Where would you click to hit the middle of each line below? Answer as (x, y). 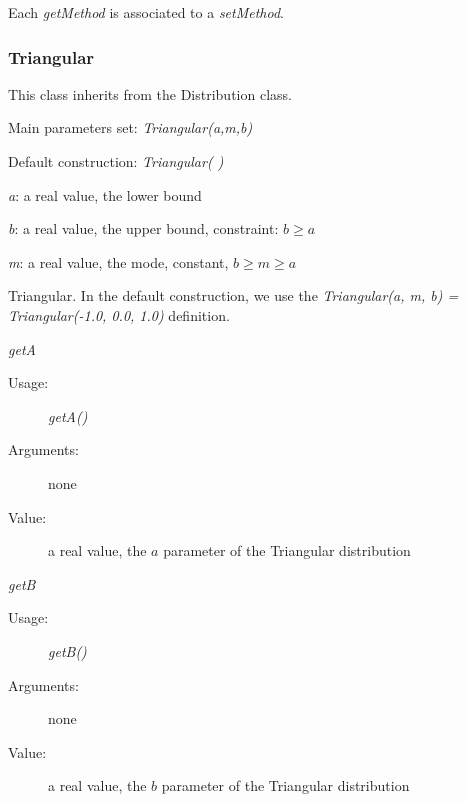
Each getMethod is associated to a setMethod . (146, 12)
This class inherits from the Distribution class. (150, 93)
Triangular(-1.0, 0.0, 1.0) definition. (119, 314)
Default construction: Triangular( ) (116, 161)
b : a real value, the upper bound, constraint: (143, 228)
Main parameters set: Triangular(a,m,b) (130, 127)
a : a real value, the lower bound (105, 194)
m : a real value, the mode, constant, (118, 261)
